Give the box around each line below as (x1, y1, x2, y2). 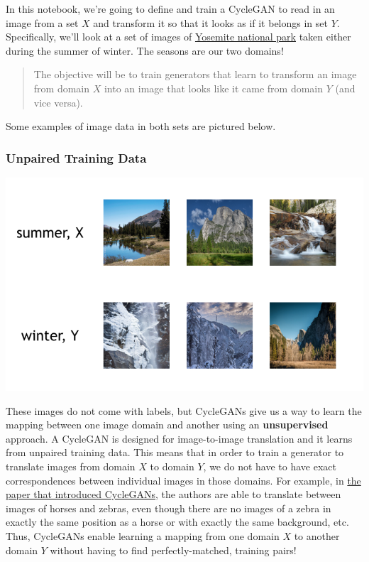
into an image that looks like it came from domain (104, 80, 324, 95)
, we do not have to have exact (203, 459, 336, 473)
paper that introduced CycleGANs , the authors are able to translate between (6, 487, 341, 502)
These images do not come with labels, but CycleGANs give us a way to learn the (6, 403, 362, 418)
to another (294, 528, 340, 543)
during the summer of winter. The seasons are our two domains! (6, 43, 284, 58)
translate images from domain (6, 459, 136, 473)
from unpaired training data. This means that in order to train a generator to (6, 445, 344, 460)
